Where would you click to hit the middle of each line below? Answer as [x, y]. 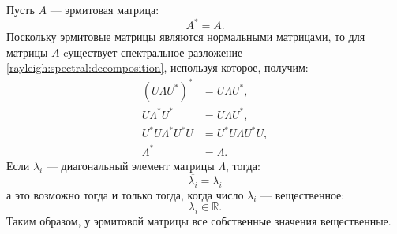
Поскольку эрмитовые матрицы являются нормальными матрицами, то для [186, 37]
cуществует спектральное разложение [153, 52]
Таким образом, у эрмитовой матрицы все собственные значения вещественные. [199, 221]
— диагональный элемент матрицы [130, 165]
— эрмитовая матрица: [105, 9]
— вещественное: [303, 194]
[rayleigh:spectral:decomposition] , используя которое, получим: [157, 67]
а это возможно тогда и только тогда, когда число [125, 194]
